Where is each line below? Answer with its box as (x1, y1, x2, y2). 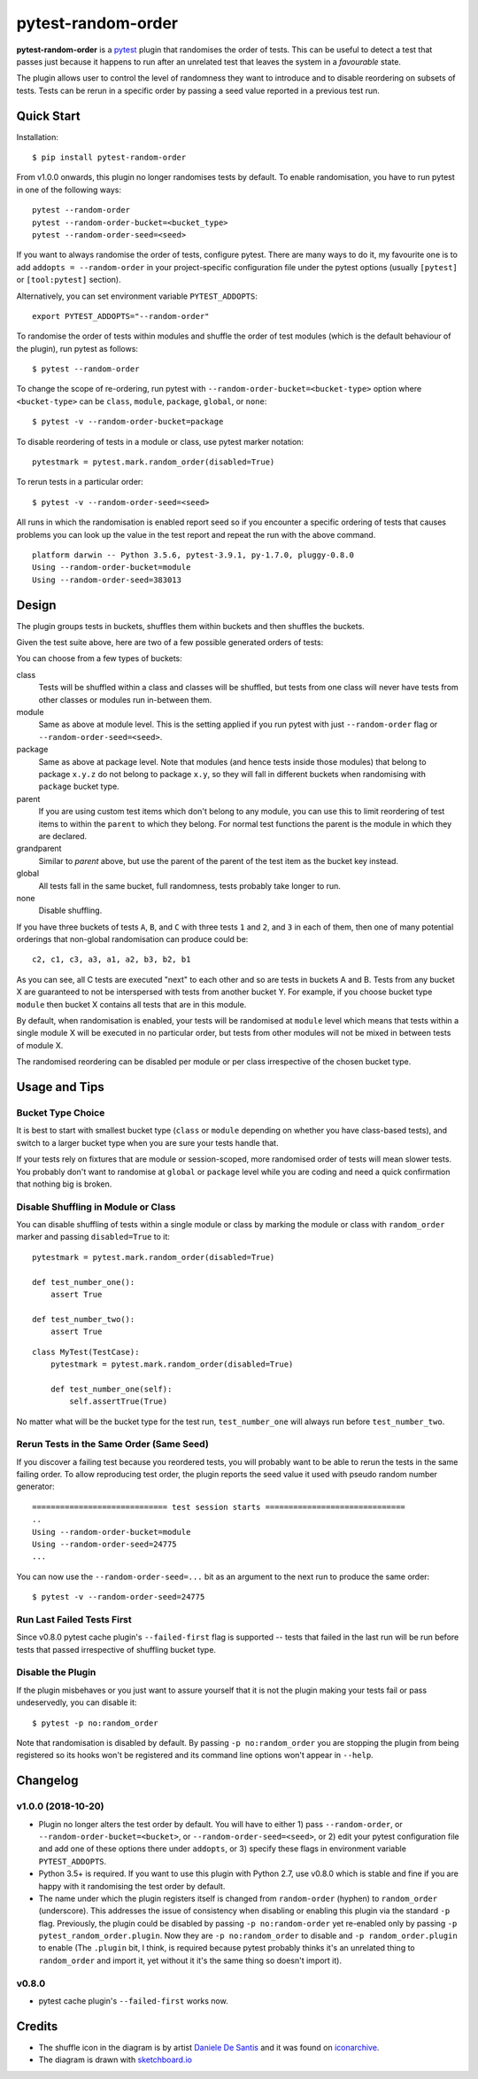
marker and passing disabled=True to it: (16, 1232, 170, 1242)
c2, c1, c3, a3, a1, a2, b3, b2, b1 (32, 954, 191, 965)
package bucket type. (38, 781, 119, 792)
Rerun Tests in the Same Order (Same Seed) (16, 1438, 210, 1451)
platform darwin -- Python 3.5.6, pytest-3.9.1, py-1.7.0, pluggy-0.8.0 (32, 550, 354, 560)
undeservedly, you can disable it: (16, 1697, 137, 1708)
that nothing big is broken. (16, 1179, 112, 1189)
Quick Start (16, 108, 81, 123)
